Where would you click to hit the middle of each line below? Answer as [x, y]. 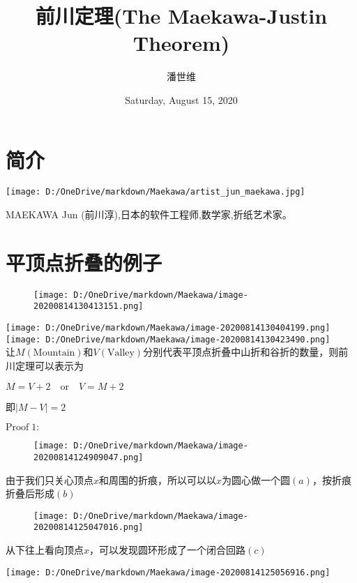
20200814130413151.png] [89, 306]
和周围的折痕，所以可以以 [158, 479]
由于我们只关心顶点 [50, 479]
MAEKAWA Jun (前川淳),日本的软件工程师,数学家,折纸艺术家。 [149, 214]
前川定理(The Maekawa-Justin [181, 16]
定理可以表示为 [49, 366]
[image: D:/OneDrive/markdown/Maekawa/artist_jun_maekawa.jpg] [155, 192]
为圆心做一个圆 [256, 479]
